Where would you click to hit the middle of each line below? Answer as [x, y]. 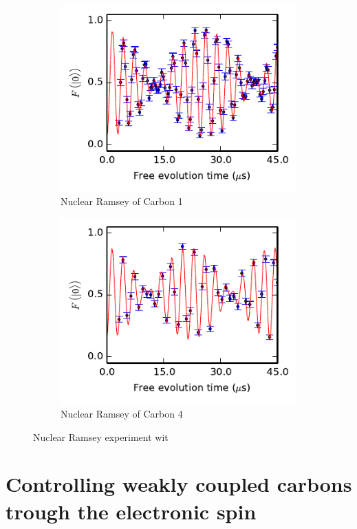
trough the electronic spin [131, 511]
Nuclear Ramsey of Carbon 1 [122, 201]
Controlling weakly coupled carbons [179, 484]
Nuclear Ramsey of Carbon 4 [122, 413]
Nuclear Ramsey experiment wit [101, 436]
